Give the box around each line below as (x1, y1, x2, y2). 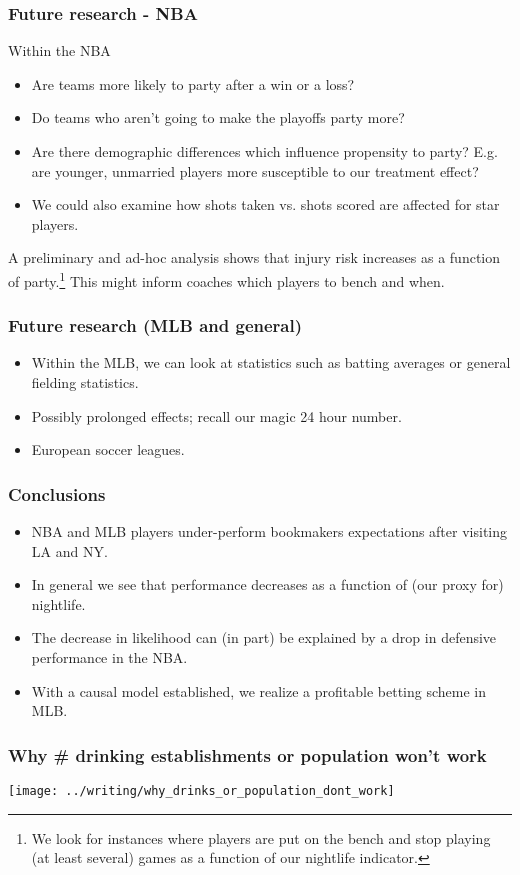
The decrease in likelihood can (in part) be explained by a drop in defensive (31, 627, 497, 648)
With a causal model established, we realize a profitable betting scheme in (31, 680, 486, 701)
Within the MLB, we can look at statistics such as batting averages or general (31, 352, 511, 373)
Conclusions (8, 481, 106, 506)
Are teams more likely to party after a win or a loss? (31, 73, 355, 94)
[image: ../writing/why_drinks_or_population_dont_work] (8, 784, 395, 798)
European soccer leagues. (31, 439, 185, 460)
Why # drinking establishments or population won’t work (8, 742, 487, 767)
